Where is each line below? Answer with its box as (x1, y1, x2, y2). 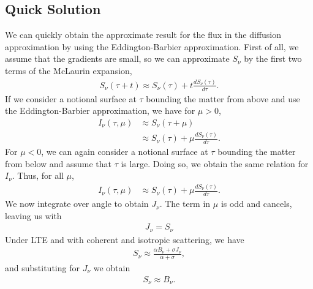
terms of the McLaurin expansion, (5, 64, 132, 77)
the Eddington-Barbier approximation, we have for (5, 104, 195, 117)
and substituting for (5, 261, 80, 274)
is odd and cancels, (221, 197, 292, 210)
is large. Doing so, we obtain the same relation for (121, 157, 309, 170)
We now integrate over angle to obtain (5, 197, 149, 210)
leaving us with (5, 209, 62, 222)
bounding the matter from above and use (146, 92, 300, 105)
